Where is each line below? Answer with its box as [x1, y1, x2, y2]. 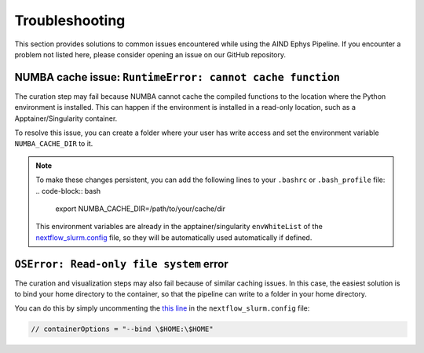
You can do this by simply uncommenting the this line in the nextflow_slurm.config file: [14, 304, 310, 313]
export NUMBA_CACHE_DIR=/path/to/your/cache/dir [55, 204, 226, 213]
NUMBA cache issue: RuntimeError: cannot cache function [14, 71, 341, 84]
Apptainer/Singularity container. [14, 114, 118, 123]
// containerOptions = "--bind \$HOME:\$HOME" [31, 325, 214, 333]
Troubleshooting [14, 12, 126, 29]
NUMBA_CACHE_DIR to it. [14, 139, 93, 148]
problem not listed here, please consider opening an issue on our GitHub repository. [14, 49, 287, 59]
